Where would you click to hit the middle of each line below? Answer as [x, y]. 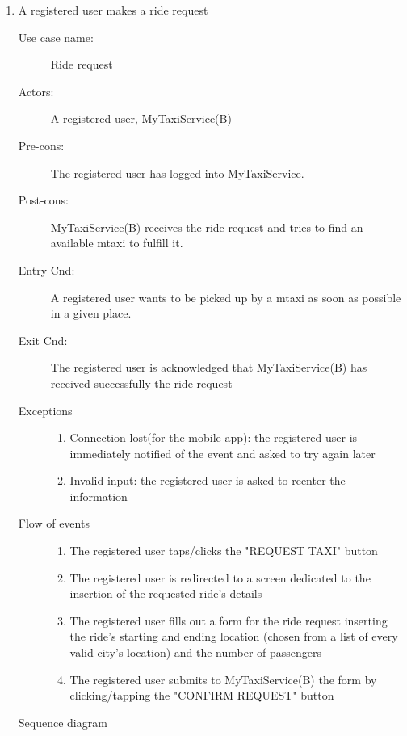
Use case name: [56, 37]
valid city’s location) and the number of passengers [196, 652]
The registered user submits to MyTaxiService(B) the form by [223, 679]
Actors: [36, 91]
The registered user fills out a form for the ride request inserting [229, 620]
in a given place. [91, 313]
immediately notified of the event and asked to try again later [222, 453]
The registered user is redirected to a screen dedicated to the [220, 577]
